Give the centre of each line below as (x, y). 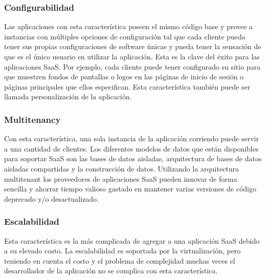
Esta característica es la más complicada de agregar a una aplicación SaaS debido (132, 240)
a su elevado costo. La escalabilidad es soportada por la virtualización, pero (123, 251)
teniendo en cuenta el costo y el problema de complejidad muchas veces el (120, 260)
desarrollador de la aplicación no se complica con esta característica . (111, 271)
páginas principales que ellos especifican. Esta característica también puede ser (127, 86)
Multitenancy (32, 119)
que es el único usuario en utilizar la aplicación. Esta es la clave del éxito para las (132, 56)
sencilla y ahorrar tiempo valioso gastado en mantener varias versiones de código (130, 189)
